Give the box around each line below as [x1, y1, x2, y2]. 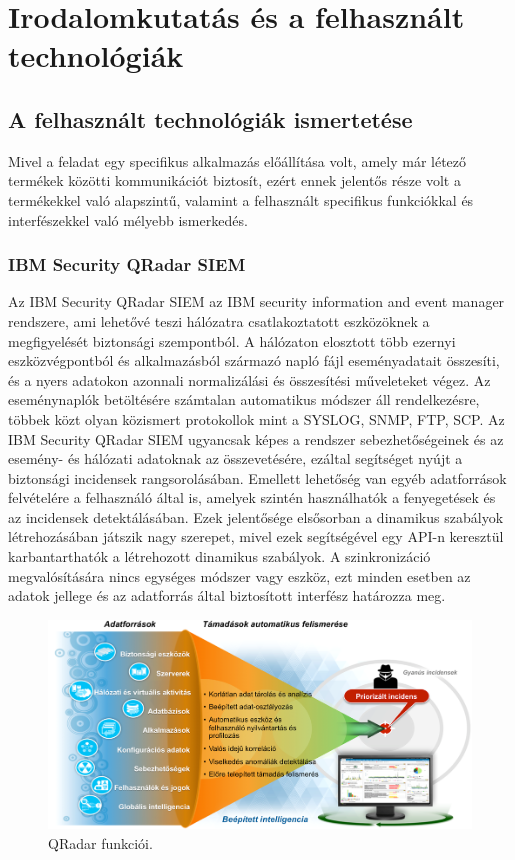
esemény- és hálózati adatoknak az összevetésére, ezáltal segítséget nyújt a [8, 448, 463, 469]
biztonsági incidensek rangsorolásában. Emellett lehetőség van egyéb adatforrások [8, 467, 507, 488]
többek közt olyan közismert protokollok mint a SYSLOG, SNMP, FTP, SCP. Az [8, 408, 505, 429]
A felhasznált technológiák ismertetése [8, 103, 413, 134]
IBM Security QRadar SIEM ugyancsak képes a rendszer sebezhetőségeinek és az [8, 428, 504, 449]
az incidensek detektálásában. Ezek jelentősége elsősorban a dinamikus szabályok [8, 506, 504, 527]
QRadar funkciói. [48, 833, 153, 854]
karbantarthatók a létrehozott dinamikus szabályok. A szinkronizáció [8, 546, 431, 567]
